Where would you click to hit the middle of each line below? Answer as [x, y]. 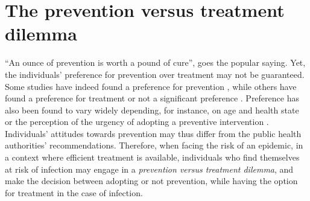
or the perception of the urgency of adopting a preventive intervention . [137, 122]
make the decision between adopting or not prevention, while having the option [151, 181]
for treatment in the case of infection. [74, 192]
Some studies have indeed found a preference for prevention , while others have [151, 86]
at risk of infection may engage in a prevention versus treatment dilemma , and [149, 169]
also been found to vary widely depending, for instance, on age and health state [152, 110]
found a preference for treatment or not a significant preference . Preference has [152, 98]
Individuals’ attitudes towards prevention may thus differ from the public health [153, 133]
